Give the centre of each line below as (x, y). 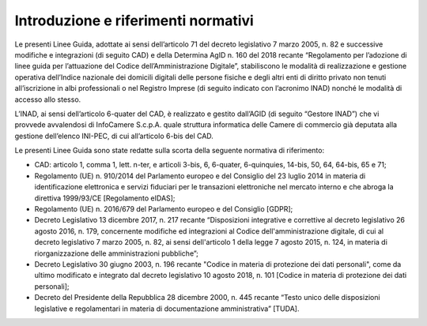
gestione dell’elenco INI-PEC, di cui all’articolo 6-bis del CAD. (114, 136)
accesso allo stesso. (48, 99)
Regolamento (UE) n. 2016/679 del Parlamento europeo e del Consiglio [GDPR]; (164, 209)
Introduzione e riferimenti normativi (134, 21)
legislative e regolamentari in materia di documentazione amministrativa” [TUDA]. (167, 309)
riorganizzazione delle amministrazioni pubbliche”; (117, 253)
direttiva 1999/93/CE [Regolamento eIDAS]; (105, 198)
